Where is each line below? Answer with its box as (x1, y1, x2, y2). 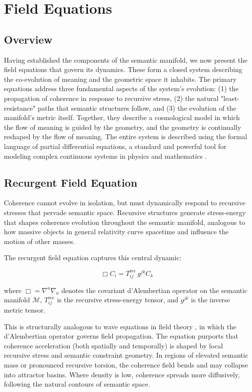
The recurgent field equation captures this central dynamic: (4, 252, 182, 263)
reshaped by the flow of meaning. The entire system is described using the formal (4, 131, 247, 142)
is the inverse (191, 294, 230, 305)
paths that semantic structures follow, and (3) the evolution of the (38, 102, 236, 113)
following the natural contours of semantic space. (4, 379, 150, 389)
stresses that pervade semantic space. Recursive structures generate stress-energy (4, 207, 246, 217)
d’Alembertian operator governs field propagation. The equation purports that (4, 331, 239, 341)
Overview (4, 31, 53, 47)
